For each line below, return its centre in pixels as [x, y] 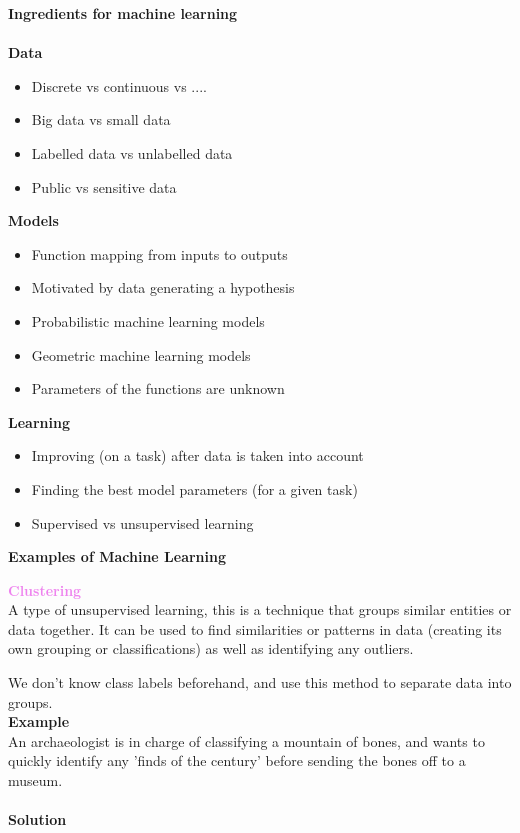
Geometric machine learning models [141, 354]
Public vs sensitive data [104, 186]
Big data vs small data [101, 119]
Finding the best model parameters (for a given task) [194, 488]
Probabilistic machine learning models [148, 320]
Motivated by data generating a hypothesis [163, 287]
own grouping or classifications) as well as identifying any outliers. [211, 648]
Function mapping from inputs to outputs [159, 253]
